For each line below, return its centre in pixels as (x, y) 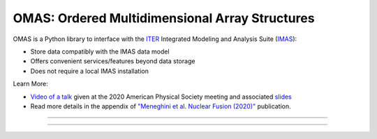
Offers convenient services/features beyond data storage (113, 61)
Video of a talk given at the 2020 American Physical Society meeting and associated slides (161, 97)
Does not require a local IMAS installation (90, 71)
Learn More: (31, 84)
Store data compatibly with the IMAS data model (100, 51)
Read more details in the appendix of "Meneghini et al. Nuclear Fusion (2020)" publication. (161, 106)
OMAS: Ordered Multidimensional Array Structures (164, 18)
